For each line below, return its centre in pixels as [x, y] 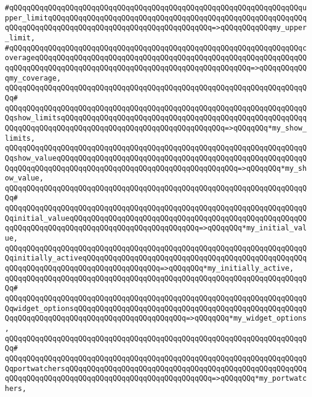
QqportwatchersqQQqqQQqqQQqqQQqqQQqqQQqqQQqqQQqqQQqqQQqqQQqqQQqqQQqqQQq [156, 368]
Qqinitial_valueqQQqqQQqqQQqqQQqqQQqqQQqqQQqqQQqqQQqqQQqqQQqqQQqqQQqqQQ [156, 218]
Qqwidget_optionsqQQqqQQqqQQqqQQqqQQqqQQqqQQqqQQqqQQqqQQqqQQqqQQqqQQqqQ [156, 308]
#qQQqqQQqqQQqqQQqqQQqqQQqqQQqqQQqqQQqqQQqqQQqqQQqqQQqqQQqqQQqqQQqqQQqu [156, 8]
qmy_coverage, [33, 78]
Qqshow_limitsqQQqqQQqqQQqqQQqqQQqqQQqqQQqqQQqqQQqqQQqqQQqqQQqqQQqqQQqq [156, 118]
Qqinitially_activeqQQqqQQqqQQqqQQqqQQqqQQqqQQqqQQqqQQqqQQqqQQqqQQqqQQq [156, 258]
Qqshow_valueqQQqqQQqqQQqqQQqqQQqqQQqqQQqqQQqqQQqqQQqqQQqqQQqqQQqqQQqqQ [156, 158]
